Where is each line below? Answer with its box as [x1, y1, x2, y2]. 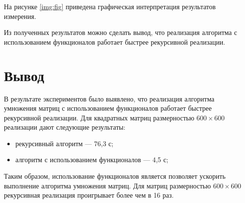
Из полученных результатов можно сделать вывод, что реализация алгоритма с [4, 27, 237, 37]
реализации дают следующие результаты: [4, 122, 125, 132]
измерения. [4, 11, 36, 21]
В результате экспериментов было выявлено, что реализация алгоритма [4, 93, 214, 103]
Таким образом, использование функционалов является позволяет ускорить [4, 171, 226, 181]
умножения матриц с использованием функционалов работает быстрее [4, 103, 212, 113]
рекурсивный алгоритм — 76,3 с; [15, 138, 114, 148]
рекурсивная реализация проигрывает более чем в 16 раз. [4, 190, 174, 200]
